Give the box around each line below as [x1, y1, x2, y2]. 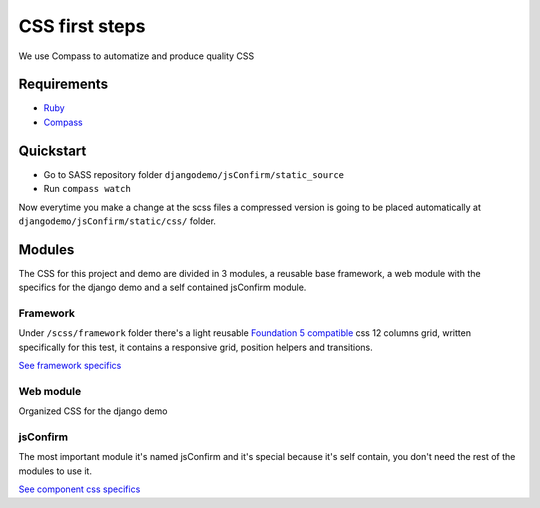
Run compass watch [43, 183, 132, 195]
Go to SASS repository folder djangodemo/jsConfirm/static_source [43, 168, 345, 180]
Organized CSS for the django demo [18, 405, 168, 417]
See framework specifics [18, 360, 122, 372]
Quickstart [18, 142, 87, 159]
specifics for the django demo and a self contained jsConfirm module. [18, 281, 307, 294]
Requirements [18, 76, 109, 93]
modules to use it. [18, 465, 92, 477]
